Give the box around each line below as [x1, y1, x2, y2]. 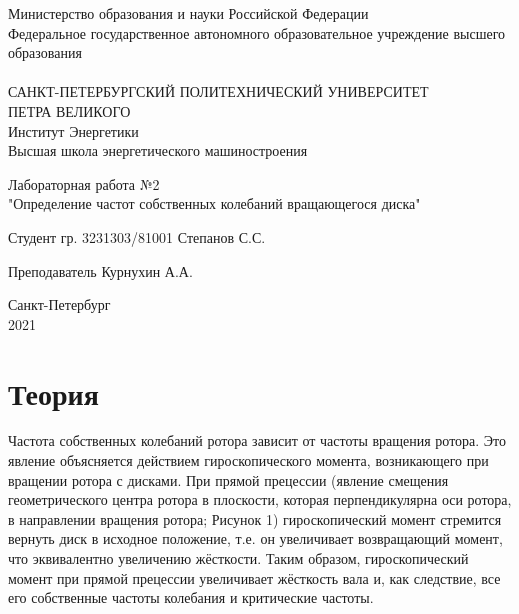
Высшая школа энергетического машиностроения [8, 140, 308, 161]
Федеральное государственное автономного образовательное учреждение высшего [8, 22, 506, 43]
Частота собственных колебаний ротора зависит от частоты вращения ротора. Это [8, 430, 507, 451]
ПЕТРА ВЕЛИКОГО [8, 100, 131, 121]
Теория [8, 372, 99, 413]
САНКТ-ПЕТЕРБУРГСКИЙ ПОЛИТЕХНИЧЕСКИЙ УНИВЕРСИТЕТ [8, 81, 429, 102]
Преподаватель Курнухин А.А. [8, 260, 193, 281]
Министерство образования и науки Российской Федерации [8, 3, 369, 23]
